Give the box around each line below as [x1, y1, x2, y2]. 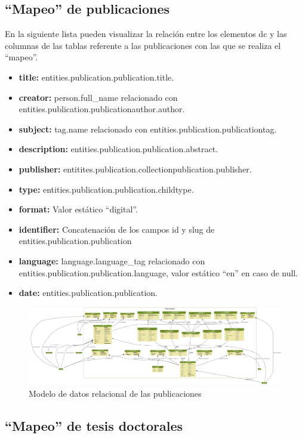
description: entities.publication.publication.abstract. [19, 143, 218, 155]
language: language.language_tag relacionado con [19, 254, 205, 267]
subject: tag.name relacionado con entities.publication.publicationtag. [19, 122, 277, 135]
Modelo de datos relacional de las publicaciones [29, 387, 202, 399]
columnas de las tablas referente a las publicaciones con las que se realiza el [5, 39, 281, 51]
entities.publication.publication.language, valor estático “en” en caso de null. [19, 266, 298, 279]
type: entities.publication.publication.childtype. [19, 183, 194, 195]
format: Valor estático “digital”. [19, 203, 138, 215]
